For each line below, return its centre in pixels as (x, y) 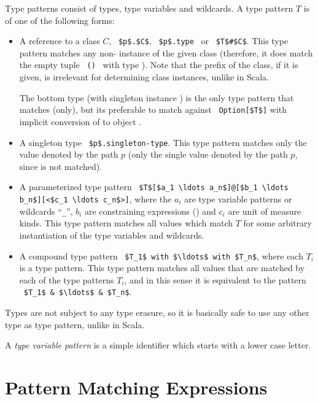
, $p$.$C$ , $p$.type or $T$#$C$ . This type (199, 41)
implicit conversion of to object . (80, 121)
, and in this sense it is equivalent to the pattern (215, 279)
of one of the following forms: (60, 20)
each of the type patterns (67, 279)
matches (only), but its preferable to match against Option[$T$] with (153, 109)
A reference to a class (60, 41)
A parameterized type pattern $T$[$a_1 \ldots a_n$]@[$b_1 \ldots (154, 187)
